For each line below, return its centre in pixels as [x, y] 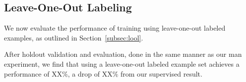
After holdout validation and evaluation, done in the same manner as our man [123, 54]
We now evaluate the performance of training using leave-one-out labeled [115, 28]
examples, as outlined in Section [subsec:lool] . [74, 37]
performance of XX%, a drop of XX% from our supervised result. [103, 73]
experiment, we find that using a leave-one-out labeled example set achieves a [122, 63]
